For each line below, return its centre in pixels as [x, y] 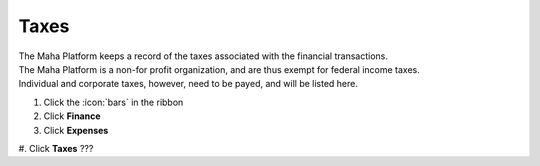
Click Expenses [76, 130]
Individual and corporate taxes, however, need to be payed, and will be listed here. [188, 84]
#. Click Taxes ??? [56, 148]
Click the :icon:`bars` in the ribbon [113, 102]
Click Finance [72, 116]
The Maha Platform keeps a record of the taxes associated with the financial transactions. [203, 56]
